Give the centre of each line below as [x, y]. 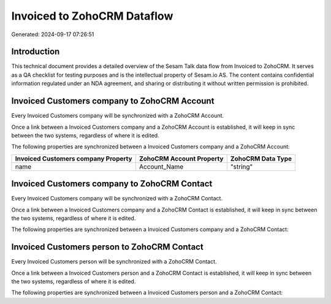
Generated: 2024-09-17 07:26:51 [53, 34]
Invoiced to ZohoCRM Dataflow [92, 16]
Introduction [36, 52]
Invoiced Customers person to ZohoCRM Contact [107, 247]
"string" [242, 167]
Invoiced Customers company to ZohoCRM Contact [112, 184]
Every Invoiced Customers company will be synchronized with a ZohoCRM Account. [117, 116]
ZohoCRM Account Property [181, 158]
